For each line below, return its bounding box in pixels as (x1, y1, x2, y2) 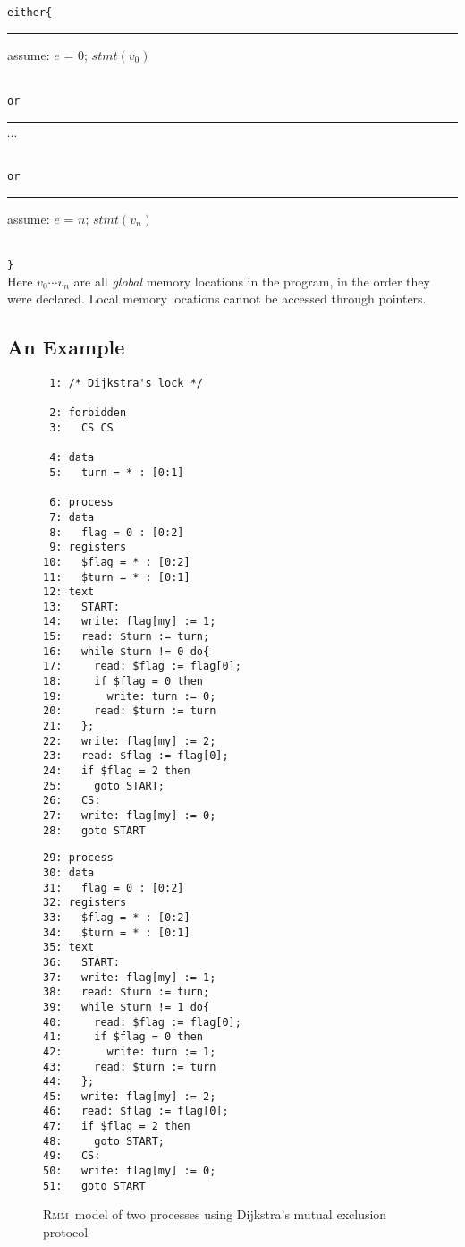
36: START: (43, 955, 120, 969)
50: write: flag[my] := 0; (43, 1165, 216, 1178)
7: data (49, 510, 95, 524)
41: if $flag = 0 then (43, 1030, 203, 1044)
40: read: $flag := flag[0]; (43, 1015, 241, 1029)
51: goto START (43, 1179, 146, 1192)
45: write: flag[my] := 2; (43, 1089, 216, 1103)
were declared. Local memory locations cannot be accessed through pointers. (7, 289, 427, 308)
